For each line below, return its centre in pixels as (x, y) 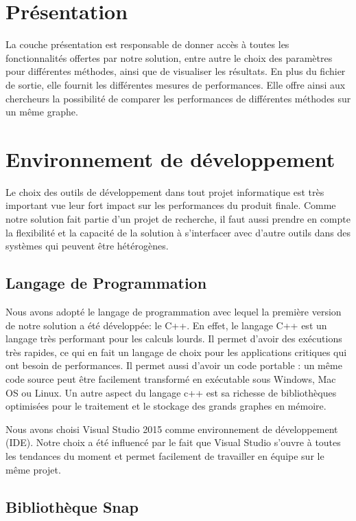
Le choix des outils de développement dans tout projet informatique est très (165, 191)
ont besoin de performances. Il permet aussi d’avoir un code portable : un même (174, 365)
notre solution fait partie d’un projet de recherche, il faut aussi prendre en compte (178, 219)
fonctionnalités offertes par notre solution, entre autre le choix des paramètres (169, 57)
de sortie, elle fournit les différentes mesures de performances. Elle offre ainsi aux (176, 84)
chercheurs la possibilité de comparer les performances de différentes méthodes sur (178, 98)
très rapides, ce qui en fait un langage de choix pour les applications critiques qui (176, 352)
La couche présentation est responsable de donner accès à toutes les (147, 44)
